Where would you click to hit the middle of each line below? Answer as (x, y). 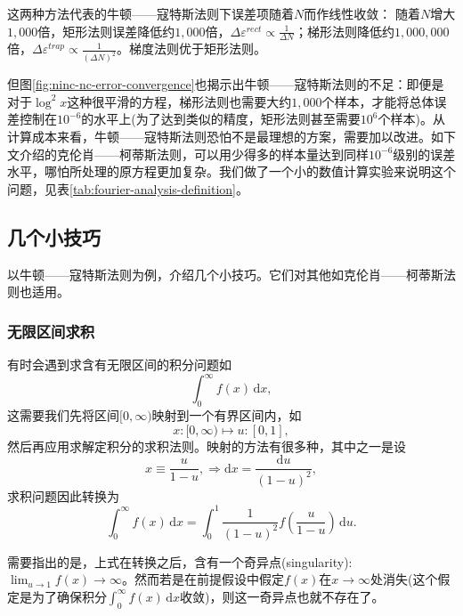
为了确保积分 (69, 596)
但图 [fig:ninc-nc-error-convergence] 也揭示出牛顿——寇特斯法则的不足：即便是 (226, 84)
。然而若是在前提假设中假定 (203, 579)
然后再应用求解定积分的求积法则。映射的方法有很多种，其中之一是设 (207, 446)
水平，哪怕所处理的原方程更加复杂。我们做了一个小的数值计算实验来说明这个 (231, 171)
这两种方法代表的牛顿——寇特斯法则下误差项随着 (150, 13)
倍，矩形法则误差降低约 (106, 31)
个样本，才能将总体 (378, 101)
